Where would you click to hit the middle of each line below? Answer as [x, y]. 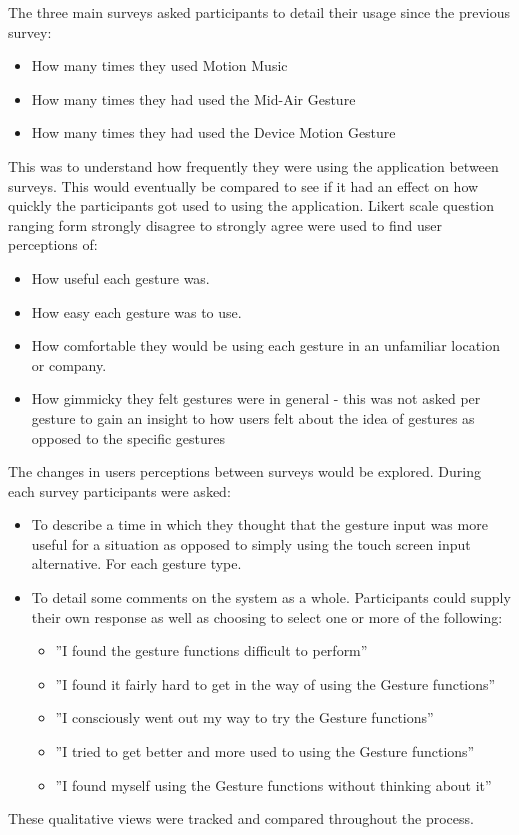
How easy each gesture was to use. [136, 311]
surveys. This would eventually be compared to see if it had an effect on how [243, 185]
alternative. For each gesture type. [136, 563]
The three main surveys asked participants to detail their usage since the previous [259, 12]
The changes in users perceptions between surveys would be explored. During [244, 471]
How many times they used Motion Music [159, 65]
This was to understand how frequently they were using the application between [253, 165]
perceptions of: [53, 244]
